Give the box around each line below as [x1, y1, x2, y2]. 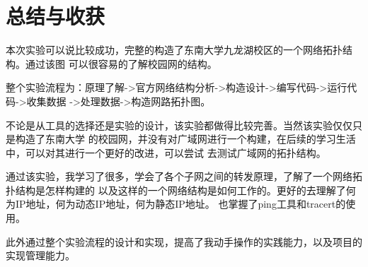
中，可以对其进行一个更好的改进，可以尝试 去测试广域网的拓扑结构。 [6, 145, 326, 160]
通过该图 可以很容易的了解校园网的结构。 [25, 56, 217, 71]
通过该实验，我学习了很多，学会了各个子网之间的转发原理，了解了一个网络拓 [6, 169, 362, 184]
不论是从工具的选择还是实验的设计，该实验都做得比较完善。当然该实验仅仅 [6, 117, 352, 132]
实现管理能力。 [6, 248, 75, 263]
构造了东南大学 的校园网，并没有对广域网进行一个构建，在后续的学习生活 [15, 131, 356, 146]
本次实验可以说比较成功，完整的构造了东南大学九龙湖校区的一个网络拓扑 [6, 42, 343, 57]
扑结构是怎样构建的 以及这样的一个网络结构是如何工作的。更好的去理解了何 [6, 182, 356, 197]
